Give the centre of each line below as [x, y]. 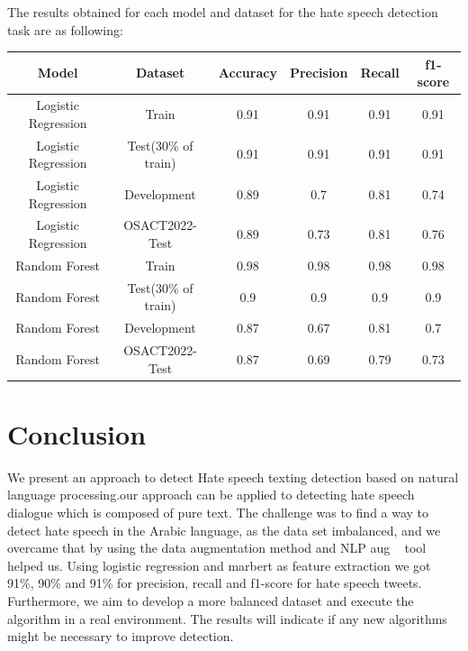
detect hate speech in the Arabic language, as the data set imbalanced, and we [224, 530]
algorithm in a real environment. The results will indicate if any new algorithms [227, 618]
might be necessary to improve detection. [121, 636]
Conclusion [77, 433]
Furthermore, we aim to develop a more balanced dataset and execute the [211, 600]
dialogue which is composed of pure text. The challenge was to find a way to [218, 512]
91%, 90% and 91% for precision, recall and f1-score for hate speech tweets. [215, 583]
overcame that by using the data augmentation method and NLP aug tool [217, 548]
